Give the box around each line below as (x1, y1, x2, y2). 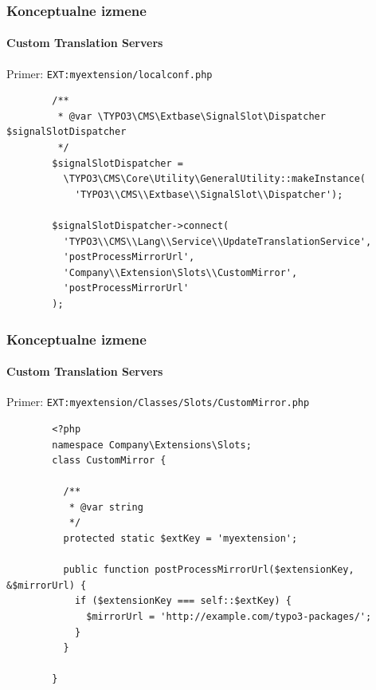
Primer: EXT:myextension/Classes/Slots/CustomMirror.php (6, 393, 310, 410)
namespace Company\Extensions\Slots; (52, 439, 252, 451)
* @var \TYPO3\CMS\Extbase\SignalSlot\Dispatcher (57, 110, 326, 122)
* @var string (69, 501, 143, 513)
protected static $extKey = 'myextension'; (63, 533, 298, 545)
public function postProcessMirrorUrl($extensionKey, (63, 564, 354, 576)
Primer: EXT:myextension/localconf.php (6, 65, 213, 81)
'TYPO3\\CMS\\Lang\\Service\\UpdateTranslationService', (63, 235, 372, 247)
